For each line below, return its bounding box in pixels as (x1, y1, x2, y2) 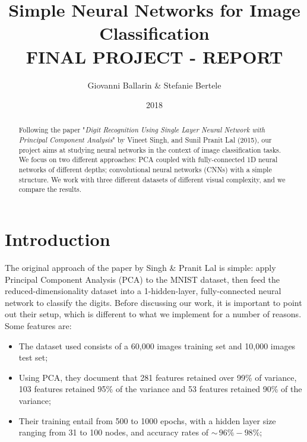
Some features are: (5, 319, 72, 331)
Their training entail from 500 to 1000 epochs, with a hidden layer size (18, 414, 276, 427)
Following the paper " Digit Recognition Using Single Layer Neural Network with (18, 125, 265, 135)
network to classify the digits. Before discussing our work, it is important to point (5, 296, 302, 308)
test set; (18, 351, 48, 364)
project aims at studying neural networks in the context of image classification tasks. (18, 144, 281, 154)
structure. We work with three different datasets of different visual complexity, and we (18, 174, 286, 184)
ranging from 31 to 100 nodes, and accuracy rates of (18, 426, 208, 438)
